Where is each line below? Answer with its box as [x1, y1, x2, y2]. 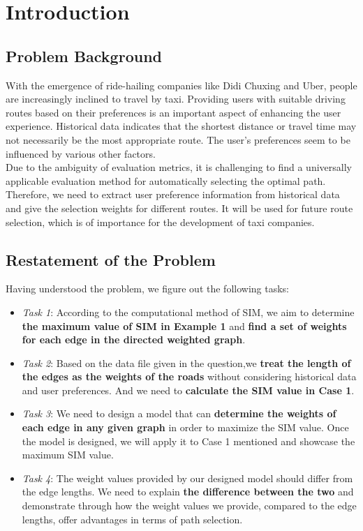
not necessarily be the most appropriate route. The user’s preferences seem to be [6, 132, 350, 147]
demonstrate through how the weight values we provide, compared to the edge [22, 498, 357, 513]
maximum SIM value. [22, 447, 114, 462]
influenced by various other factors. [6, 146, 156, 160]
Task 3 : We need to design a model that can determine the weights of [22, 406, 336, 421]
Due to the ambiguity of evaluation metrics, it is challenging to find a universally [6, 160, 352, 174]
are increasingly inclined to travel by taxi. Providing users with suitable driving [6, 91, 346, 106]
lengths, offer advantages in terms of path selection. [22, 511, 243, 526]
